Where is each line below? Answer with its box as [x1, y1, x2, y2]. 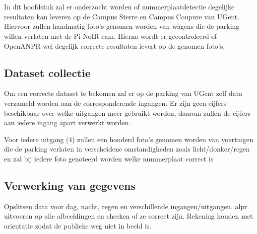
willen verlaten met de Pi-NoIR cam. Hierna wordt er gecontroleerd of [4, 30, 217, 41]
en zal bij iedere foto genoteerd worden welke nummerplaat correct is [4, 153, 214, 163]
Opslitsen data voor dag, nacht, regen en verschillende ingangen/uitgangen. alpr [4, 201, 247, 211]
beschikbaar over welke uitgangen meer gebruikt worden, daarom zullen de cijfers [4, 107, 251, 118]
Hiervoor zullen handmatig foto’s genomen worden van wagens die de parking [4, 21, 240, 31]
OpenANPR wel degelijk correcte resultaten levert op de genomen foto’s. [4, 40, 225, 51]
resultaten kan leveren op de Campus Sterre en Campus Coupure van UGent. [4, 11, 240, 21]
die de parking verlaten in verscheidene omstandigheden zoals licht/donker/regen [4, 144, 250, 154]
